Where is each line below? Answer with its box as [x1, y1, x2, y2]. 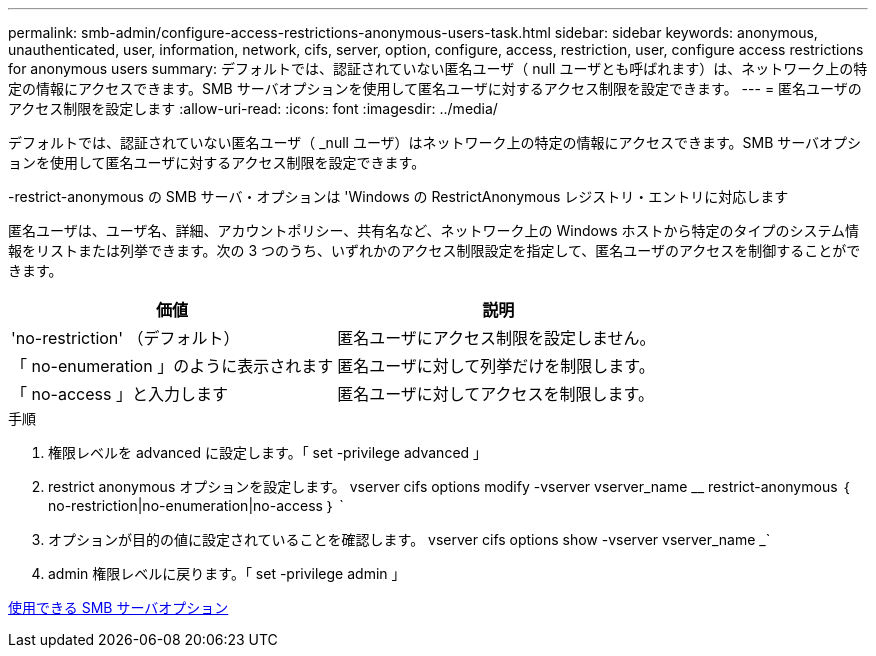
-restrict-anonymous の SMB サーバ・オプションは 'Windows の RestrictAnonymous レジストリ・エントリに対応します [8, 188, 789, 205]
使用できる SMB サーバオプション [8, 599, 229, 616]
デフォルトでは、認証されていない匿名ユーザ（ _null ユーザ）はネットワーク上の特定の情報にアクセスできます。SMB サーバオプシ [8, 134, 862, 151]
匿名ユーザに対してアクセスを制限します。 [337, 384, 654, 404]
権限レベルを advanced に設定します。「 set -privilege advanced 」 [48, 444, 488, 461]
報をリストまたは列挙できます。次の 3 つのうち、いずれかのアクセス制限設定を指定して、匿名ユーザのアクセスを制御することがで [8, 242, 861, 259]
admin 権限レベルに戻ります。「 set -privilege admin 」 [48, 565, 406, 582]
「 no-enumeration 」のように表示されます [11, 356, 334, 376]
